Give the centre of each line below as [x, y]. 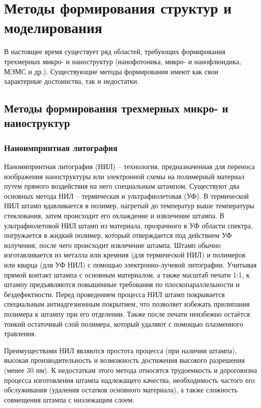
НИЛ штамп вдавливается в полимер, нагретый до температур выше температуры [129, 206]
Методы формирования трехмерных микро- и [116, 108]
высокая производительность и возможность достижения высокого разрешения [124, 360]
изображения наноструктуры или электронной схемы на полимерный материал [124, 176]
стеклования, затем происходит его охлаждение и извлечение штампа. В [114, 216]
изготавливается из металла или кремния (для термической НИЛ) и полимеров [125, 255]
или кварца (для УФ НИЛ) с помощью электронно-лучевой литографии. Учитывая [130, 265]
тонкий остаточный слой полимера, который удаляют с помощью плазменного [124, 323]
